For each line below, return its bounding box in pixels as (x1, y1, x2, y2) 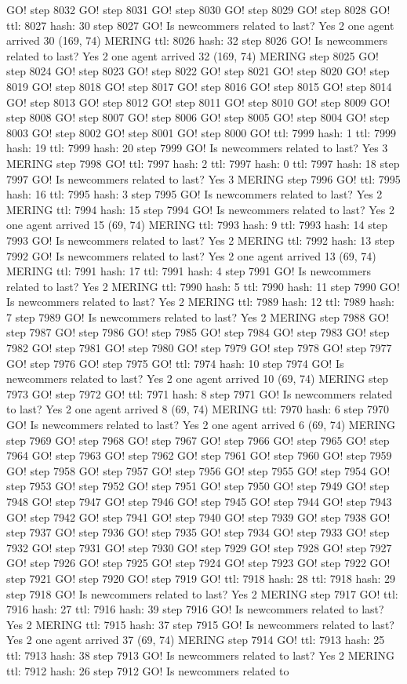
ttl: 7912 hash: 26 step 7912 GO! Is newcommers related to (6, 662, 289, 679)
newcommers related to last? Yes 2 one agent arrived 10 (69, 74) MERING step (6, 370, 388, 387)
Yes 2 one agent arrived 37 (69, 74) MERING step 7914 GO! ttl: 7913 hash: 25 (6, 631, 385, 648)
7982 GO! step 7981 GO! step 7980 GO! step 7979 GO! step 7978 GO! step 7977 (6, 340, 392, 356)
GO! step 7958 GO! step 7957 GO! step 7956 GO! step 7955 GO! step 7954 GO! (6, 462, 391, 478)
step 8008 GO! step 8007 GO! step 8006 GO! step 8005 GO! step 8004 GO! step (6, 109, 390, 126)
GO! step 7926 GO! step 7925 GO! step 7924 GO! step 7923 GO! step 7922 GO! (6, 555, 391, 571)
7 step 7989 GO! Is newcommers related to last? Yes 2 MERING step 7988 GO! (6, 308, 390, 325)
